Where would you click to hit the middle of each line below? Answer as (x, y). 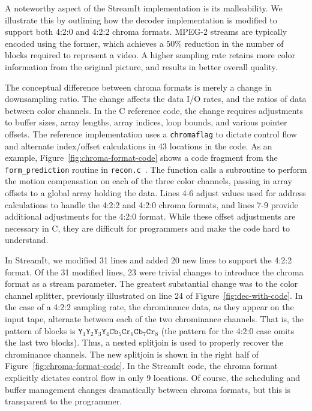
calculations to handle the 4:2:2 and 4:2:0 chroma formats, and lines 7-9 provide (151, 204)
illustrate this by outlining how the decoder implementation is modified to (141, 19)
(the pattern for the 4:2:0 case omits (228, 330)
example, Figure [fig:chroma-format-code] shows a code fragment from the (141, 157)
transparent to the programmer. (64, 401)
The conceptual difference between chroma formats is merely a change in (139, 87)
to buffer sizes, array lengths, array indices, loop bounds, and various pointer (146, 122)
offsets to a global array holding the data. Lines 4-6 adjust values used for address (155, 193)
